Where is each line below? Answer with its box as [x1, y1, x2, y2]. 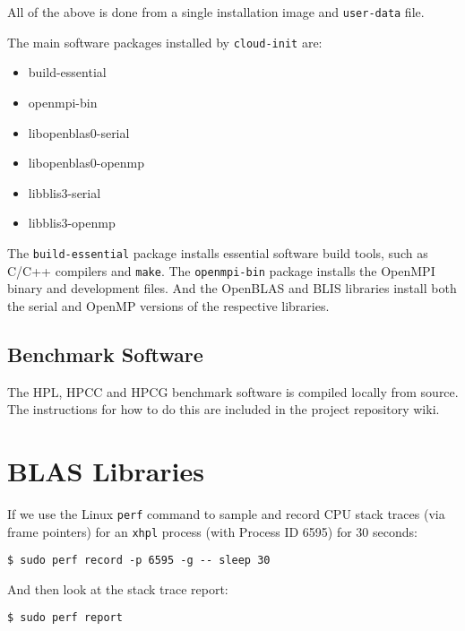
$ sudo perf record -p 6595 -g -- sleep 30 [7, 554, 271, 567]
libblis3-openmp [28, 213, 116, 232]
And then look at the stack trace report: [7, 579, 228, 598]
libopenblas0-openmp [28, 153, 145, 172]
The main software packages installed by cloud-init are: [7, 32, 323, 51]
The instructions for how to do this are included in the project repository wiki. [7, 400, 440, 419]
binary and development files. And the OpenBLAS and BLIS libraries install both [7, 279, 457, 298]
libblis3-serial [28, 183, 101, 202]
